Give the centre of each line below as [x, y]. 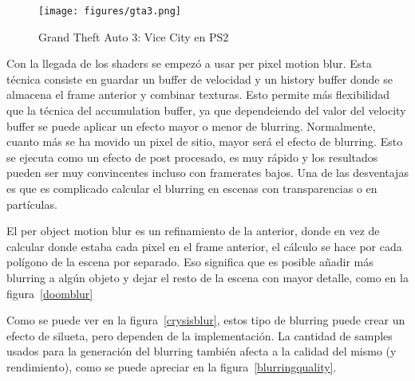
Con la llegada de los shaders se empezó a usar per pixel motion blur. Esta [189, 63]
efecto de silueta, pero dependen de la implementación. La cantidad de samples [200, 335]
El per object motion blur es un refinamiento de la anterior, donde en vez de [193, 231]
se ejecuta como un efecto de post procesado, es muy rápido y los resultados [192, 157]
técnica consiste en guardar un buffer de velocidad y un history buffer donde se [200, 79]
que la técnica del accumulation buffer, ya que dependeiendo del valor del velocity [206, 110]
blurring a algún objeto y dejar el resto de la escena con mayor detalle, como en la [207, 277]
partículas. [32, 204]
